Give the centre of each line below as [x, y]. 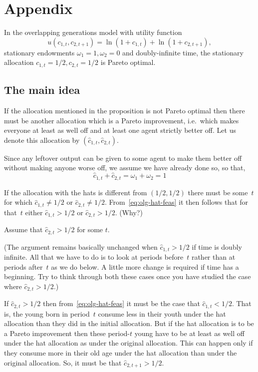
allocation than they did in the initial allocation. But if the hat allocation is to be [129, 323]
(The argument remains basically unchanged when [81, 246]
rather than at [213, 257]
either [34, 212]
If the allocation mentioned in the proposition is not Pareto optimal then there [125, 110]
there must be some [218, 192]
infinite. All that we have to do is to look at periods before [94, 257]
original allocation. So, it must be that [63, 362]
